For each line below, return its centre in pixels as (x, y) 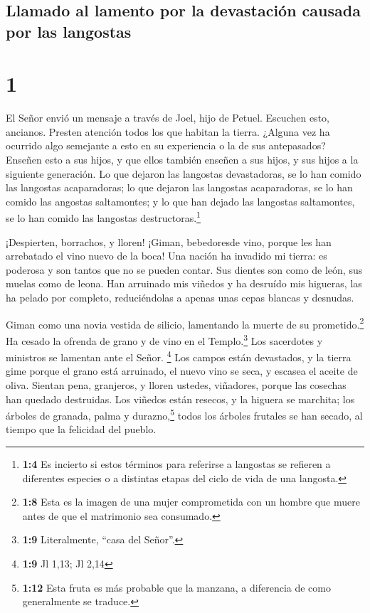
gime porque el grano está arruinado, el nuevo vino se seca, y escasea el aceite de (182, 371)
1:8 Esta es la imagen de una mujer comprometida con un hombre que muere (191, 502)
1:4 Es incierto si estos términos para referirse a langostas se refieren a (176, 464)
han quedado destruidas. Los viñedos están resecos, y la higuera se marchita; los (180, 399)
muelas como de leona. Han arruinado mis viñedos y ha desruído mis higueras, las (184, 283)
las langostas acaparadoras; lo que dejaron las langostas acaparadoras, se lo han (179, 187)
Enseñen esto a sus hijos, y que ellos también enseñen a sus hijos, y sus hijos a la (182, 160)
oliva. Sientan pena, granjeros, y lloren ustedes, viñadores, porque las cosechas (176, 385)
